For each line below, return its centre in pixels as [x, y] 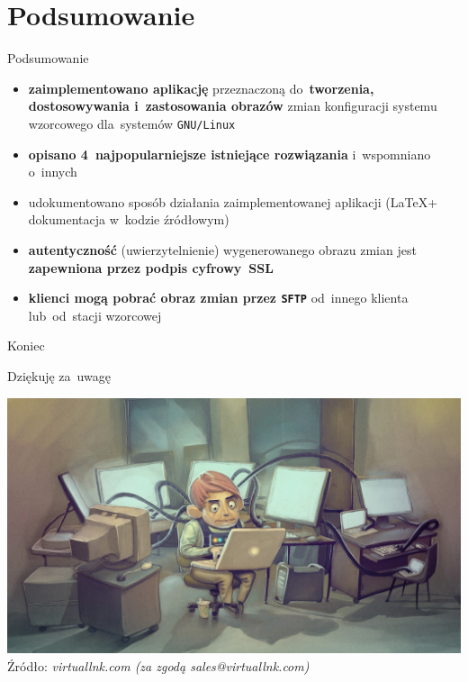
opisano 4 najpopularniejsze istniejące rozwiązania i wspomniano [229, 154]
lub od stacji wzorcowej [95, 315]
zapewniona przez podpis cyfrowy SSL [151, 267]
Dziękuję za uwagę [59, 375]
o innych [53, 172]
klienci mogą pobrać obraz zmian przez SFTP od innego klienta [218, 298]
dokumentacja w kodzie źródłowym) [129, 219]
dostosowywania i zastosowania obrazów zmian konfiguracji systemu [233, 106]
